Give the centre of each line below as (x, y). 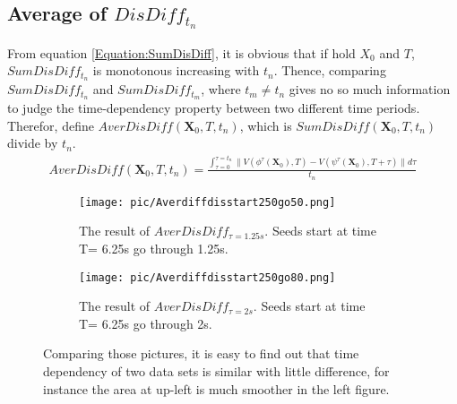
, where (221, 89)
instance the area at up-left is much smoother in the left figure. (216, 388)
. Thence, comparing (330, 70)
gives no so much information (370, 89)
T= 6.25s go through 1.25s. (154, 249)
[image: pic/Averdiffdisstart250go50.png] (207, 202)
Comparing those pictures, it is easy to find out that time (201, 353)
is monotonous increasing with (176, 70)
